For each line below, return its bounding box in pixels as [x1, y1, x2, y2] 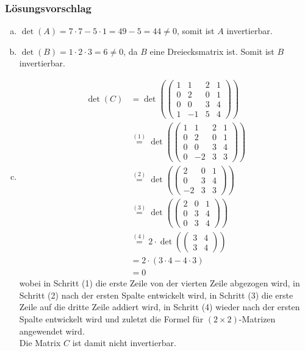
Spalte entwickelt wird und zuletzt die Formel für [19, 312, 204, 325]
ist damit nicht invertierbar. [72, 336, 176, 349]
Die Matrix [19, 336, 61, 349]
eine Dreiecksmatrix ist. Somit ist [149, 44, 274, 57]
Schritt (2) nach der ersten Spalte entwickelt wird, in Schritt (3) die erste [19, 288, 293, 301]
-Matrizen [239, 312, 276, 325]
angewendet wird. [19, 324, 85, 337]
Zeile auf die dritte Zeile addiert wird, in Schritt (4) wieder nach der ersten [19, 300, 300, 313]
